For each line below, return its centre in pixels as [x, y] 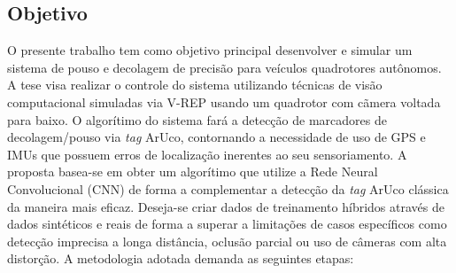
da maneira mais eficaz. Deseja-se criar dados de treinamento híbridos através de [226, 206]
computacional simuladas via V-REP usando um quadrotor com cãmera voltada [224, 101]
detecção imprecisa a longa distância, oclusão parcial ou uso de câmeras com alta [227, 241]
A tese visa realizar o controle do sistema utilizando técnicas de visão [195, 85]
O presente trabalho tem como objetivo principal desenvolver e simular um [210, 50]
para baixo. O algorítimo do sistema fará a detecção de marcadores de [197, 119]
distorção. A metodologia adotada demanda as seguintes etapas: [181, 258]
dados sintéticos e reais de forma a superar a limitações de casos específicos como [227, 224]
